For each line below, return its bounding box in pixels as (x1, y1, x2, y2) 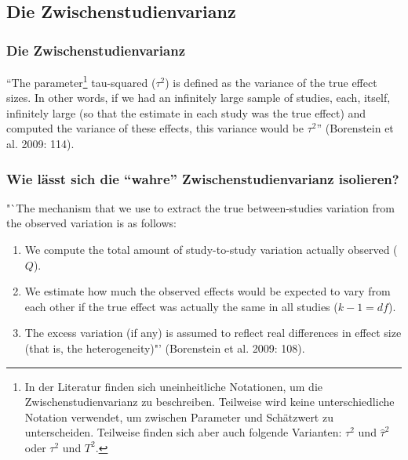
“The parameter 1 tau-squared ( (6, 72, 156, 90)
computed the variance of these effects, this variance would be (6, 120, 304, 136)
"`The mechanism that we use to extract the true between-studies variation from (6, 199, 395, 216)
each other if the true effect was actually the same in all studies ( (24, 298, 338, 314)
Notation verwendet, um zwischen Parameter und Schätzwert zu (24, 408, 333, 425)
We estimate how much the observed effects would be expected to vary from (24, 283, 391, 299)
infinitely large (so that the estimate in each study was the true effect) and (6, 104, 366, 121)
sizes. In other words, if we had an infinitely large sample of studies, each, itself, (6, 89, 391, 106)
